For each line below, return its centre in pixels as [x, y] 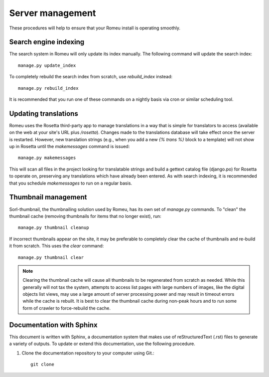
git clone [42, 364]
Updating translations [44, 113]
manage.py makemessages [47, 158]
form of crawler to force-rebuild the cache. [67, 308]
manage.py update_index [47, 65]
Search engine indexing [47, 42]
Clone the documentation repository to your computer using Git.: [88, 353]
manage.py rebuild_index [48, 88]
